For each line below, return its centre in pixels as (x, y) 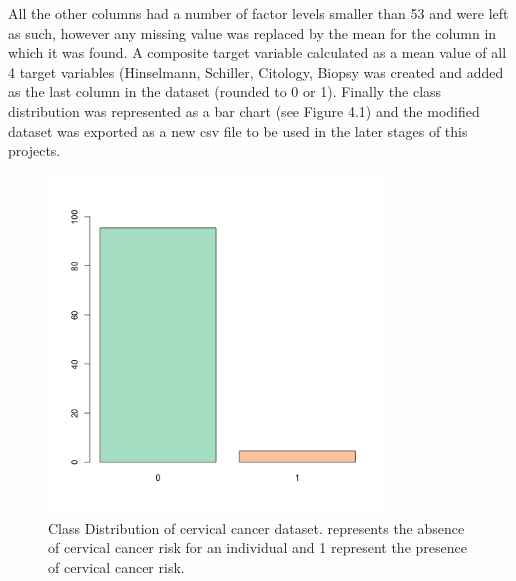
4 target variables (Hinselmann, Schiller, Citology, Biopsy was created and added (256, 71)
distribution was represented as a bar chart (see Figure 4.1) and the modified (244, 110)
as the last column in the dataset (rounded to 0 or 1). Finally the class (225, 91)
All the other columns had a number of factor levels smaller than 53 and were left (258, 13)
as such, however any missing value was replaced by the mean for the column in (252, 32)
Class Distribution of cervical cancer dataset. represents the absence (256, 527)
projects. (34, 150)
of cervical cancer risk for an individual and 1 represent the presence (257, 547)
